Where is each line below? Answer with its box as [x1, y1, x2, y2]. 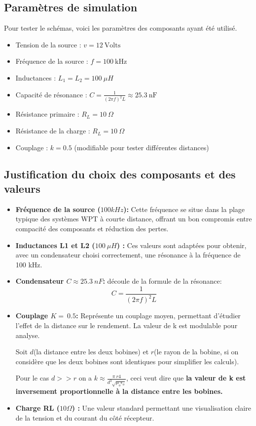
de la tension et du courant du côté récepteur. [15, 412, 154, 423]
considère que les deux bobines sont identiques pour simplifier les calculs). [15, 356, 239, 366]
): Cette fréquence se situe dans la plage [123, 204, 245, 214]
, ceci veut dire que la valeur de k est [126, 373, 246, 383]
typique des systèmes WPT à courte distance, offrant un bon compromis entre [15, 213, 252, 224]
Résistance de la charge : [15, 126, 90, 136]
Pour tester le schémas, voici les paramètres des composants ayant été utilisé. [4, 23, 237, 33]
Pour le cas [15, 373, 49, 383]
